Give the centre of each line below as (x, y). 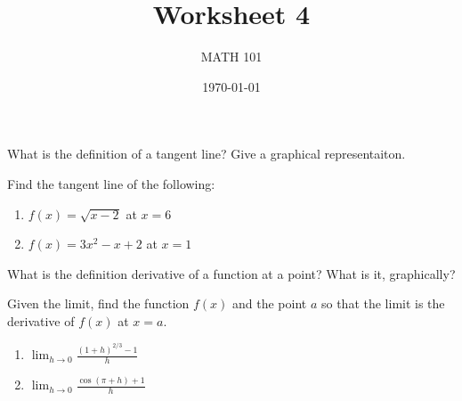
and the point (269, 303)
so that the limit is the (383, 303)
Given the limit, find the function (98, 303)
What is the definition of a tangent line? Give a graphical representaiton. (207, 154)
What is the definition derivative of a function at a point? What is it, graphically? (231, 273)
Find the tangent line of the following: (111, 183)
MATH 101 (231, 57)
